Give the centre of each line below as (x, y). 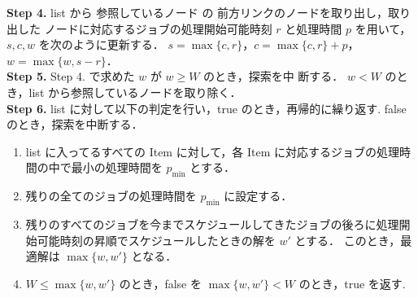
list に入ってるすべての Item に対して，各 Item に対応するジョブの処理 (212, 151)
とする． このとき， (348, 240)
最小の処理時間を (117, 167)
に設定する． (258, 196)
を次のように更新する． (101, 44)
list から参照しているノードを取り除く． (135, 92)
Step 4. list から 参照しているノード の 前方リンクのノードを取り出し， (198, 12)
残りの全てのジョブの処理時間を (111, 196)
